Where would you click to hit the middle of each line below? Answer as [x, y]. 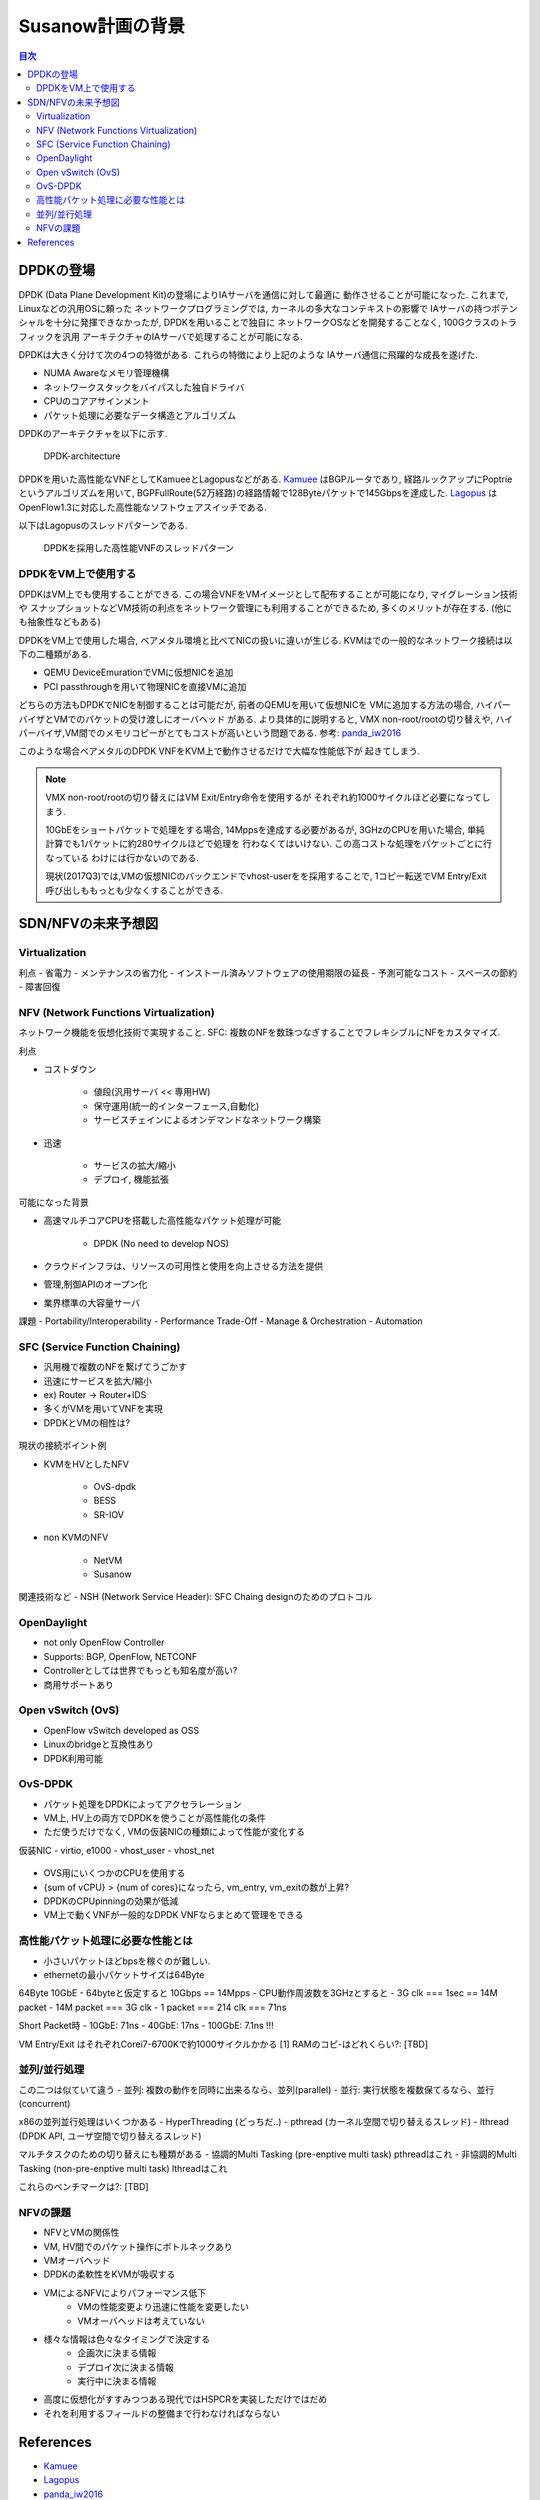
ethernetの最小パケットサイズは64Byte [124, 1974]
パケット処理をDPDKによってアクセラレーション [142, 1804]
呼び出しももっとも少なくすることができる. [134, 890]
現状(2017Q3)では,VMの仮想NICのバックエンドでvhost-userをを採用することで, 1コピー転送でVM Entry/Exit [266, 876]
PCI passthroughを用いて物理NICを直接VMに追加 [145, 686]
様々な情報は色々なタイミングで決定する [126, 2339]
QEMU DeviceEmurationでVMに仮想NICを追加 [138, 672]
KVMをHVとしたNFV [86, 1464]
